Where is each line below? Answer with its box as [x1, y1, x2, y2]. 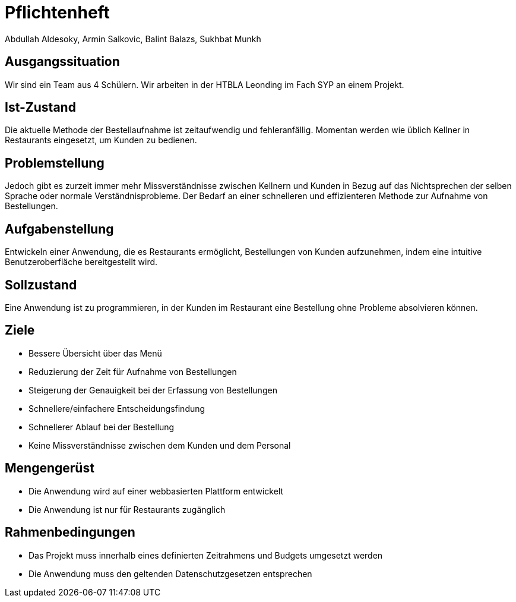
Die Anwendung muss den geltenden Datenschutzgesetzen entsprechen [29, 568, 312, 579]
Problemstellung [5, 155, 105, 171]
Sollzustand [5, 277, 77, 292]
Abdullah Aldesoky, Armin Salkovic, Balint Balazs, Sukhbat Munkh [5, 33, 261, 44]
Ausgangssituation [5, 54, 120, 70]
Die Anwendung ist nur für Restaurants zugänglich [29, 504, 226, 515]
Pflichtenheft [5, 2, 110, 23]
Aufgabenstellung [5, 221, 114, 237]
